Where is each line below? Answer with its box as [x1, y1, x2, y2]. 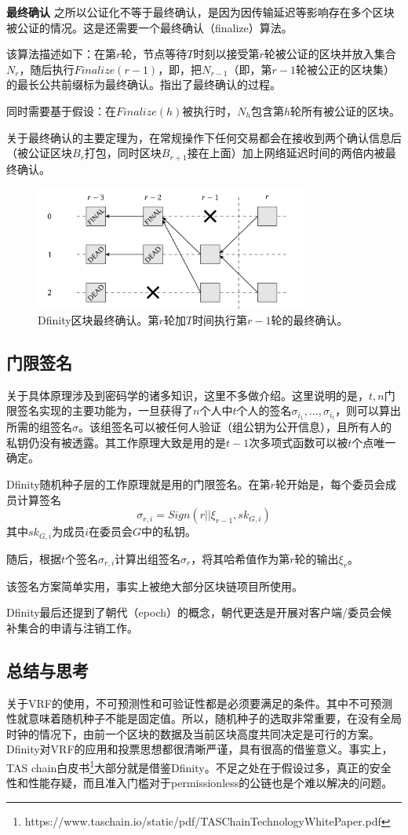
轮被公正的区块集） [296, 60, 395, 77]
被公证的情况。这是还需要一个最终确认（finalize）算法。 [6, 19, 293, 35]
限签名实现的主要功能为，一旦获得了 [6, 402, 193, 419]
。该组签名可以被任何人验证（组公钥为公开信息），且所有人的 [78, 419, 392, 435]
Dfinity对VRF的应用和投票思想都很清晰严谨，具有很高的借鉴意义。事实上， [6, 741, 393, 757]
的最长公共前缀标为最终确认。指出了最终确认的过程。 [6, 76, 281, 93]
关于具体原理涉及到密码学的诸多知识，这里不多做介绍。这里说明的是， [6, 386, 369, 403]
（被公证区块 [6, 145, 72, 161]
